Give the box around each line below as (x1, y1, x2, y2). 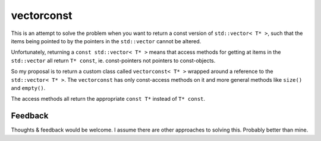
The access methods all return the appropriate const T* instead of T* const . (11, 95, 205, 102)
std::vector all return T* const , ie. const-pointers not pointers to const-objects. (11, 57, 216, 64)
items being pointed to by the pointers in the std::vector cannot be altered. (11, 37, 202, 44)
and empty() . (11, 84, 46, 91)
